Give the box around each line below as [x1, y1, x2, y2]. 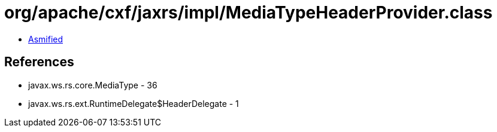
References [4, 54, 74, 70]
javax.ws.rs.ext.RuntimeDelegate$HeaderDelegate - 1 [28, 98, 239, 109]
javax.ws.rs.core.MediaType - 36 [28, 79, 157, 90]
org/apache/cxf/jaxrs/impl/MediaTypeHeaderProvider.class [4, 2, 493, 23]
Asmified [28, 33, 63, 44]
